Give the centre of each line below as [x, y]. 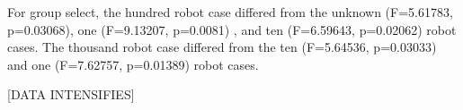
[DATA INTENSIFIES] [71, 94]
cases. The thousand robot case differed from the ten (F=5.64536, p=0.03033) [222, 47]
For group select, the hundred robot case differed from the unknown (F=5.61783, [230, 12]
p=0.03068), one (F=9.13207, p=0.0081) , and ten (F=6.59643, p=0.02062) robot [232, 29]
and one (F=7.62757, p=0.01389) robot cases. [133, 64]
